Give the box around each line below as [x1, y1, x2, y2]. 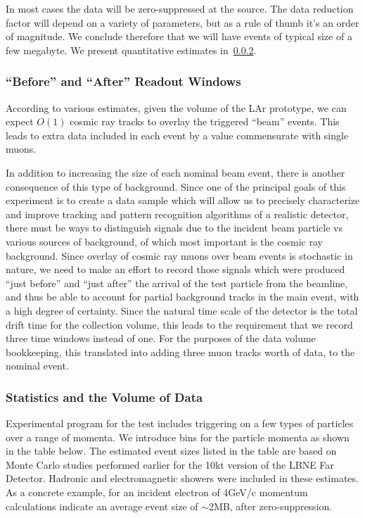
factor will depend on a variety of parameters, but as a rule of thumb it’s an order [6, 15, 359, 30]
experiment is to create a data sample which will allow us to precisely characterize [6, 193, 360, 208]
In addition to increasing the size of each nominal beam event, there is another [6, 165, 345, 179]
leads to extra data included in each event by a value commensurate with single [6, 127, 349, 142]
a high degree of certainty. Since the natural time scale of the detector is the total [6, 303, 358, 317]
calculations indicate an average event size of [6, 498, 198, 513]
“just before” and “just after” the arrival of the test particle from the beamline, [6, 275, 348, 290]
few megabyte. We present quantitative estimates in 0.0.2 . [6, 42, 257, 57]
